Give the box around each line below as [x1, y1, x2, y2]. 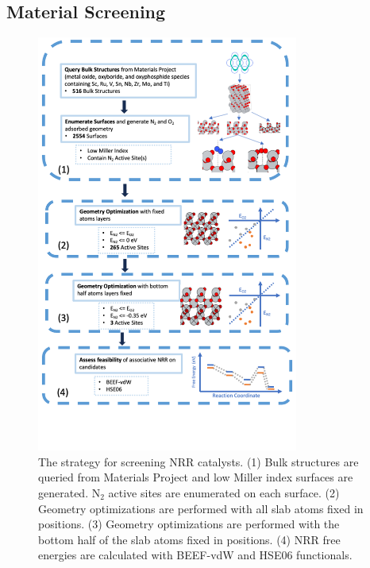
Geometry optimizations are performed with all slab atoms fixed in [38, 500, 364, 516]
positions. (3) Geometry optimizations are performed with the [38, 516, 340, 532]
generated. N [38, 485, 101, 501]
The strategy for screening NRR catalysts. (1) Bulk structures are [38, 453, 359, 469]
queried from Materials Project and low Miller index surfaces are [38, 469, 353, 485]
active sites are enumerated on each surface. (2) [108, 485, 340, 501]
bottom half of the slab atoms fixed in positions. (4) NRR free [38, 531, 341, 547]
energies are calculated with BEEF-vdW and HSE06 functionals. [38, 547, 353, 563]
